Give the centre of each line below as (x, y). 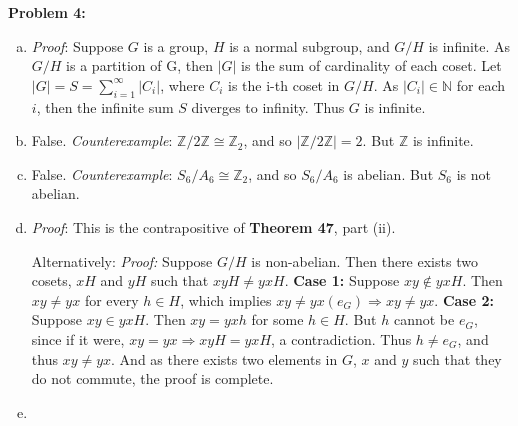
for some (277, 319)
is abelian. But (388, 173)
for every (111, 299)
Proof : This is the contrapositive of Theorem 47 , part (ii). (213, 226)
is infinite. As (469, 45)
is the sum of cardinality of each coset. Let (371, 65)
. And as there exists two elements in (224, 358)
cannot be (424, 319)
